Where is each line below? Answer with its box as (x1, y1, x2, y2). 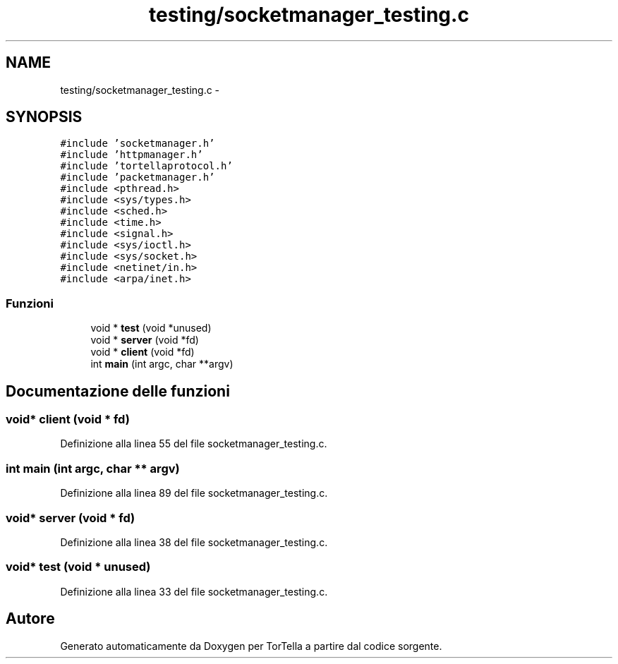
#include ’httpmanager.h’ (60, 149, 203, 161)
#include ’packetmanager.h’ (60, 171, 215, 183)
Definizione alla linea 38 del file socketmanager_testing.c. (60, 536, 328, 548)
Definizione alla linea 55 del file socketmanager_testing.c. (60, 437, 327, 450)
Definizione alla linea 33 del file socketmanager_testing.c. (60, 585, 328, 598)
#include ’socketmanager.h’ (60, 138, 215, 150)
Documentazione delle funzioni (6, 382, 230, 400)
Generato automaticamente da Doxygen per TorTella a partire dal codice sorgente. (60, 639, 442, 652)
